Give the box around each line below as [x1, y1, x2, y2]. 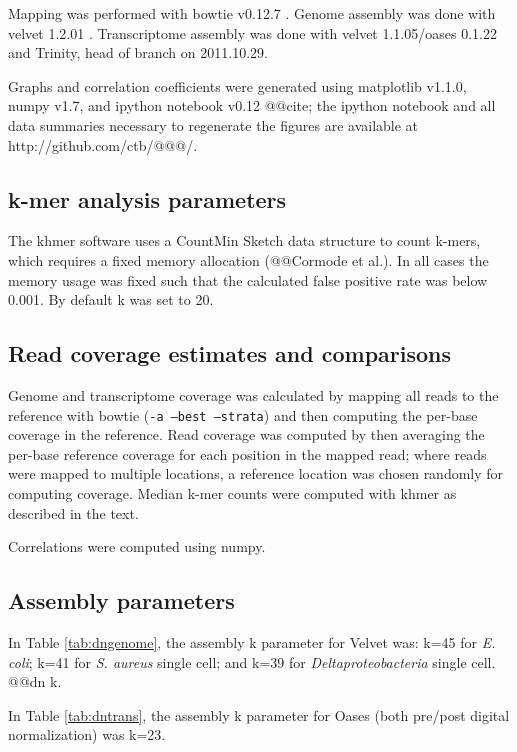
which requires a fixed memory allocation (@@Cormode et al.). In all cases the [8, 249, 489, 270]
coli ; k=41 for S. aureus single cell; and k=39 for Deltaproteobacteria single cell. [8, 651, 496, 672]
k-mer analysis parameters [8, 183, 287, 214]
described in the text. [8, 502, 139, 523]
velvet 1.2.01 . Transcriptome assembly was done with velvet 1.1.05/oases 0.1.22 [8, 22, 497, 43]
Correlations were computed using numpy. [8, 536, 266, 557]
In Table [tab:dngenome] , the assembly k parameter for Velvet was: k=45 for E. [8, 631, 496, 652]
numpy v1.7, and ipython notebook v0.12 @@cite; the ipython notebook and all [8, 95, 496, 116]
